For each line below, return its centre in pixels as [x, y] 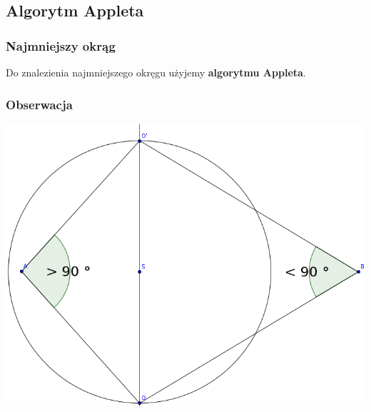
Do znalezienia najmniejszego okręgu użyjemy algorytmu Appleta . [156, 72]
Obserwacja [39, 104]
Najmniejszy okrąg [61, 45]
